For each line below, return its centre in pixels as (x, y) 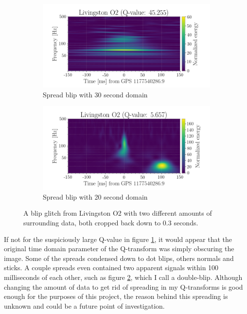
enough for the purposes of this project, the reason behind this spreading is (116, 296)
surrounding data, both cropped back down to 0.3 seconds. (111, 222)
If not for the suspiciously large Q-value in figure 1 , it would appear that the (118, 239)
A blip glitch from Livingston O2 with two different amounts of (118, 213)
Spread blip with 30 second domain (95, 94)
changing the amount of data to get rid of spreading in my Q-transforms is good (123, 286)
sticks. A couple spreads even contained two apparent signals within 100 (111, 268)
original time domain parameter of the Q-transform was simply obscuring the (119, 249)
